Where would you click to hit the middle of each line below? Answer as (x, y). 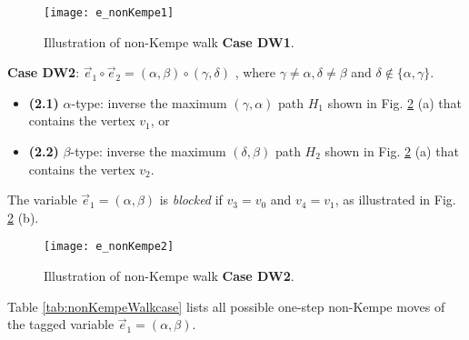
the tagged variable (61, 324)
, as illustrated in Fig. (395, 200)
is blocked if (191, 200)
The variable (42, 200)
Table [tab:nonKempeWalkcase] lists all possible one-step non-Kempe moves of (226, 306)
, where (255, 72)
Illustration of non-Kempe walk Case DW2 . (169, 276)
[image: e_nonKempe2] (109, 247)
